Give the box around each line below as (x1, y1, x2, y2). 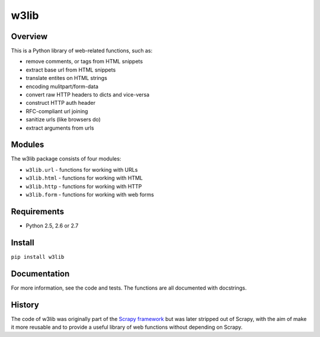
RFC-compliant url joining (25, 107, 88, 115)
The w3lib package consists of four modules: (11, 155, 121, 162)
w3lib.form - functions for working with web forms (25, 191, 154, 198)
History (11, 300, 40, 310)
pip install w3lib (11, 253, 65, 260)
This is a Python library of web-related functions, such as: (11, 47, 153, 54)
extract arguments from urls (25, 124, 94, 131)
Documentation (11, 268, 70, 278)
